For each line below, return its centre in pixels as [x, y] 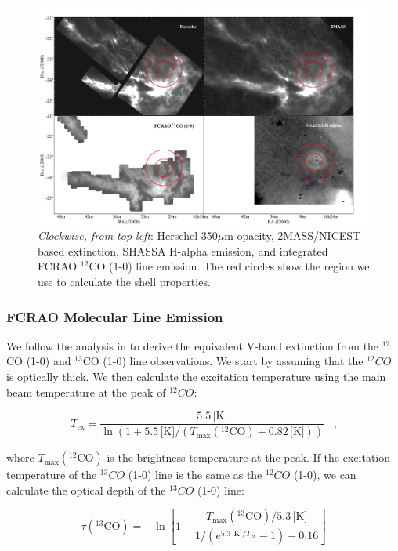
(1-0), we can [325, 475]
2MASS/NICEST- [321, 236]
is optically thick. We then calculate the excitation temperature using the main [196, 377]
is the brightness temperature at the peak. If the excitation [249, 457]
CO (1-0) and [39, 361]
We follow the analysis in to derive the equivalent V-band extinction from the [193, 345]
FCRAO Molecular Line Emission [115, 316]
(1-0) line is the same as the [195, 475]
